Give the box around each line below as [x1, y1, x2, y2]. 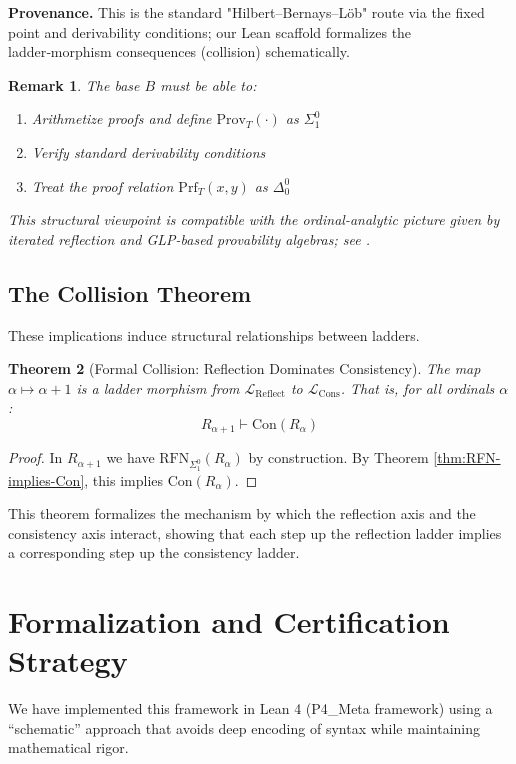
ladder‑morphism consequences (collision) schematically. [8, 41, 350, 62]
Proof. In [8, 447, 63, 468]
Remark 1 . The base [8, 74, 140, 95]
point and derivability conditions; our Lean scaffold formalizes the [8, 21, 412, 42]
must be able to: [160, 74, 257, 95]
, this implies [84, 469, 164, 490]
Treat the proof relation [31, 175, 174, 196]
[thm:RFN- [433, 447, 501, 468]
